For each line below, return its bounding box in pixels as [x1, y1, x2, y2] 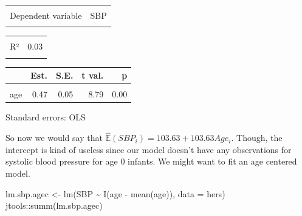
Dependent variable [10, 9, 82, 21]
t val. [81, 69, 104, 82]
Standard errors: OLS [5, 111, 86, 123]
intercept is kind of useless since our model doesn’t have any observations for [5, 143, 292, 155]
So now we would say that [5, 131, 103, 144]
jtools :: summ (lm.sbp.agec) [5, 199, 103, 212]
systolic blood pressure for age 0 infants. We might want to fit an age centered [5, 155, 297, 168]
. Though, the [231, 131, 283, 144]
